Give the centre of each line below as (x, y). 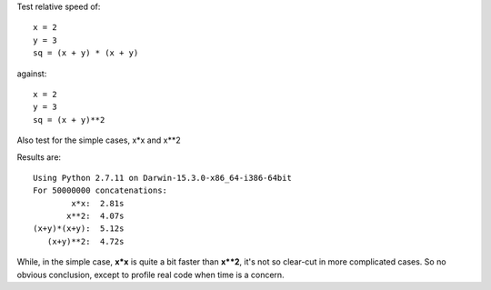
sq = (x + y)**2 (69, 120)
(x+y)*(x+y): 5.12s (79, 229)
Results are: (39, 157)
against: (32, 74)
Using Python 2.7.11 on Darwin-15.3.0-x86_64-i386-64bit (163, 178)
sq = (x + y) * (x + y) (86, 53)
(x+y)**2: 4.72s (85, 241)
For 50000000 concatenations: (100, 190)
